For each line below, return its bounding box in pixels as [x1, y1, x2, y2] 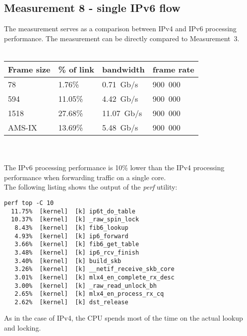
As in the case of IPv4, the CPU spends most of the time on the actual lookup [4, 313, 243, 323]
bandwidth [102, 63, 145, 75]
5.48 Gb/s [102, 121, 138, 133]
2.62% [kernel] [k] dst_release [14, 298, 128, 306]
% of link [58, 63, 94, 75]
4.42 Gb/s [102, 92, 138, 104]
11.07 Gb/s [102, 107, 142, 119]
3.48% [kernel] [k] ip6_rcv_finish [14, 249, 139, 256]
